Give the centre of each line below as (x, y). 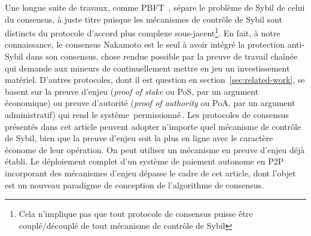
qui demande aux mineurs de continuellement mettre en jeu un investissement (147, 68)
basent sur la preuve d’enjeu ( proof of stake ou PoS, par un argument (132, 91)
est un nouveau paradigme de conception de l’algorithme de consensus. (134, 184)
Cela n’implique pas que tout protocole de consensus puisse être (136, 214)
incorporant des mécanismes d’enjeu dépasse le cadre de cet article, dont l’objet (150, 173)
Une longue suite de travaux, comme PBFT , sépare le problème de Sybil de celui (155, 7)
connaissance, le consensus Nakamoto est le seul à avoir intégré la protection (145, 44)
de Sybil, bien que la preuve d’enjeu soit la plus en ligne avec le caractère (139, 138)
